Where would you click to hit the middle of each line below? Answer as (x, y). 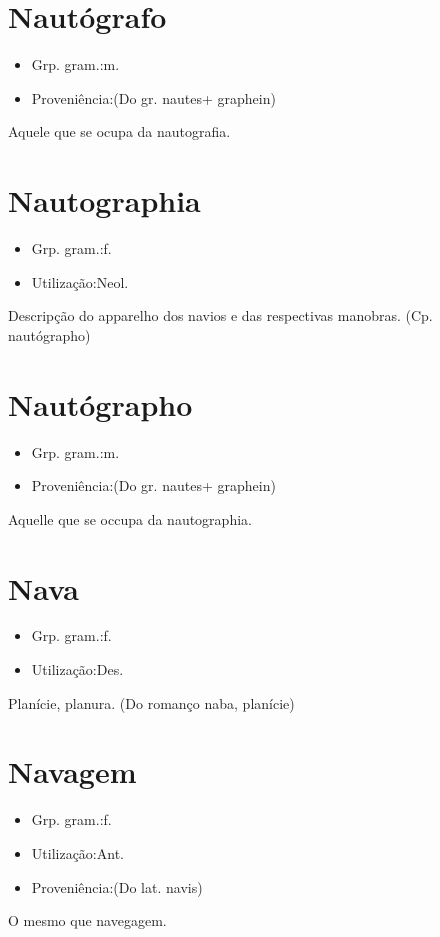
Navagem (72, 771)
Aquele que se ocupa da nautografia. (119, 131)
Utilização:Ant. (77, 852)
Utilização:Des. (77, 669)
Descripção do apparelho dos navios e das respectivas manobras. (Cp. (220, 315)
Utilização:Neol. (80, 281)
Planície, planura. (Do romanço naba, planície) (151, 702)
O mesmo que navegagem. (87, 920)
